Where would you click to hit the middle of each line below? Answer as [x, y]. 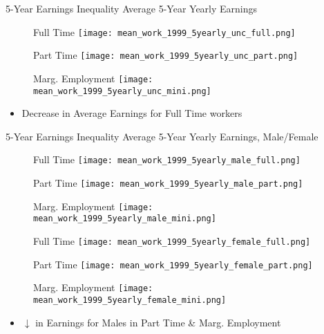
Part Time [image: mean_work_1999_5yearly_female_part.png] [173, 264]
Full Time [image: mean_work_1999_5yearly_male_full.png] [167, 159]
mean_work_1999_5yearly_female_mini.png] [130, 300]
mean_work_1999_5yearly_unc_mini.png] [122, 91]
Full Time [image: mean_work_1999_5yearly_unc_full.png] [164, 31]
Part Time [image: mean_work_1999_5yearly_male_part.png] [168, 183]
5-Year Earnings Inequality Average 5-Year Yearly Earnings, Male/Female [162, 136]
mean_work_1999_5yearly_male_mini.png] [125, 219]
